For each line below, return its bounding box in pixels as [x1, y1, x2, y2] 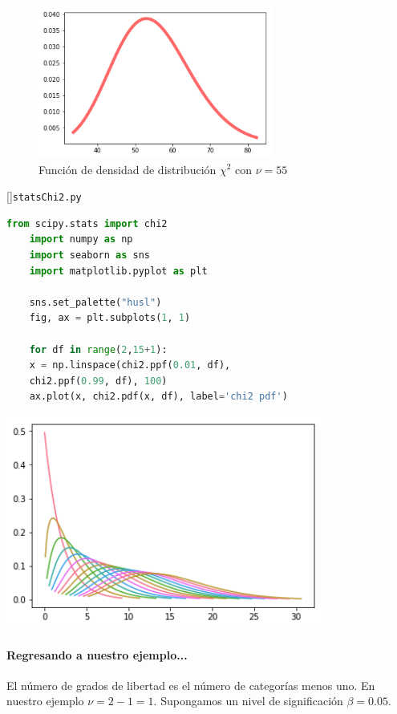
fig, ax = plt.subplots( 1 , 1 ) [29, 312, 191, 324]
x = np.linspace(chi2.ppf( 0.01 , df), [29, 359, 231, 371]
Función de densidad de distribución [38, 160, 217, 177]
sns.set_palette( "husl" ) [29, 296, 162, 308]
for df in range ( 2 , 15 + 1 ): [29, 343, 168, 355]
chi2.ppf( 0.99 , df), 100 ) [29, 375, 168, 387]
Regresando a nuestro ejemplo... [6, 646, 188, 663]
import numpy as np [29, 233, 133, 245]
